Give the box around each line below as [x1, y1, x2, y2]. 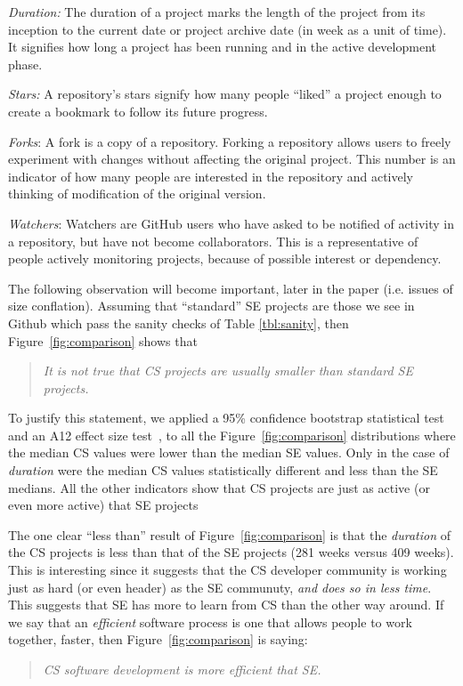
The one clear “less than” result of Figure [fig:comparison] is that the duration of [8, 525, 451, 544]
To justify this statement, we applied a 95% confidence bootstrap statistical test [8, 408, 444, 427]
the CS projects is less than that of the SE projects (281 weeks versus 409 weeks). [8, 543, 454, 561]
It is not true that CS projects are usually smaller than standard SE [43, 361, 413, 380]
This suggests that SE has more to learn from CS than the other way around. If [8, 595, 444, 614]
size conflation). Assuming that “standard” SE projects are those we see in [8, 296, 415, 315]
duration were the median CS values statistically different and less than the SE [8, 461, 438, 480]
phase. [8, 54, 43, 73]
